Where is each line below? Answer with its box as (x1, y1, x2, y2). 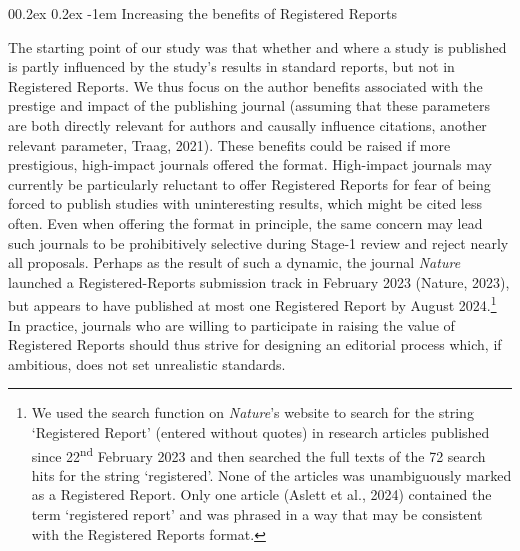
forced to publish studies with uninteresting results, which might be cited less (8, 193, 483, 214)
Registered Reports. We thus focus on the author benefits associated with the (8, 75, 483, 96)
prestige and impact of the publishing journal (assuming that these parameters (8, 95, 491, 116)
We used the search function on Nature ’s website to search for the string (31, 402, 474, 423)
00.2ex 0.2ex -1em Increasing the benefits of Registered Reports (8, 3, 397, 23)
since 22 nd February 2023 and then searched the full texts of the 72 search (31, 442, 486, 466)
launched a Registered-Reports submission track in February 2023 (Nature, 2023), (8, 271, 510, 292)
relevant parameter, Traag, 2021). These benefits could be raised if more (8, 134, 451, 155)
